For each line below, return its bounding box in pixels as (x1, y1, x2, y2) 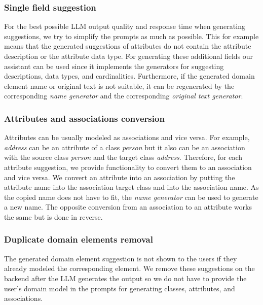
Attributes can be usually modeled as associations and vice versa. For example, (4, 132, 250, 143)
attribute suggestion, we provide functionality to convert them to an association (4, 161, 252, 172)
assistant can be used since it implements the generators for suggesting (4, 60, 224, 71)
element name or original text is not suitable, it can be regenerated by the (4, 80, 235, 91)
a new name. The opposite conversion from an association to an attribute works (4, 201, 252, 212)
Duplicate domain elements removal (4, 233, 153, 246)
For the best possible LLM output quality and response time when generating (4, 21, 245, 31)
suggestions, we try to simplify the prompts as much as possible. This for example (4, 30, 259, 41)
